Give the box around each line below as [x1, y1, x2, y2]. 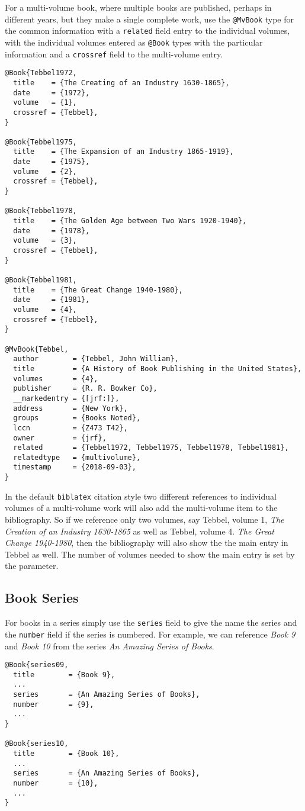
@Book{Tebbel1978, [5, 207, 77, 215]
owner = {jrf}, [13, 433, 107, 442]
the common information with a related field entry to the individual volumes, [5, 24, 290, 37]
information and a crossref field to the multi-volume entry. [5, 47, 223, 60]
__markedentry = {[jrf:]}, [13, 394, 120, 403]
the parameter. [5, 559, 59, 572]
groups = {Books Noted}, [13, 414, 141, 423]
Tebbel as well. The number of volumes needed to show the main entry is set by [5, 548, 295, 560]
